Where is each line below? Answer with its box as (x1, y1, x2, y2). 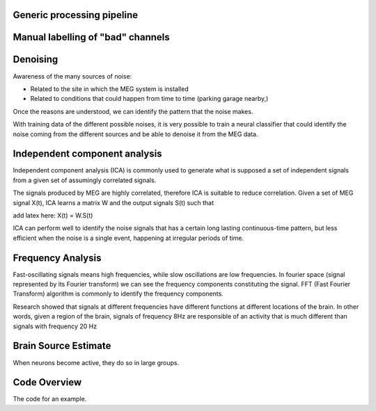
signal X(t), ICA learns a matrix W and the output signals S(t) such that (13, 198, 214, 207)
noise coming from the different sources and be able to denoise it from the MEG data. (13, 129, 258, 138)
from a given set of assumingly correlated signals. (13, 176, 157, 184)
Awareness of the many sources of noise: (13, 72, 132, 80)
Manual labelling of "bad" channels (13, 31, 170, 43)
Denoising (13, 54, 58, 65)
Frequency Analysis (13, 252, 102, 264)
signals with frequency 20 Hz (13, 322, 97, 330)
